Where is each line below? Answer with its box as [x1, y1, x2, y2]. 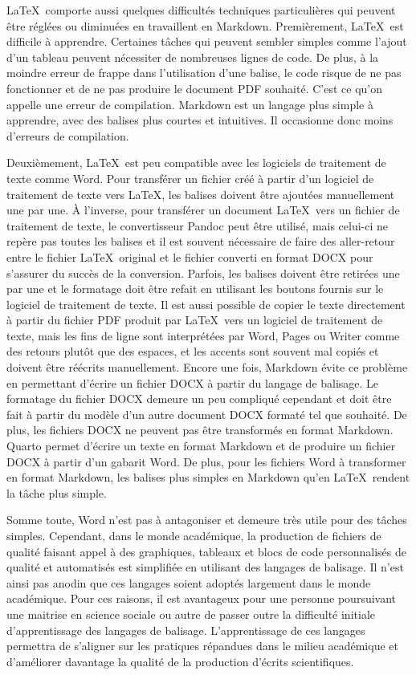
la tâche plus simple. [6, 484, 107, 501]
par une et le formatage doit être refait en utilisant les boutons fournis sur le [6, 280, 384, 297]
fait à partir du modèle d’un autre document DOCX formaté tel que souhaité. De [6, 405, 407, 422]
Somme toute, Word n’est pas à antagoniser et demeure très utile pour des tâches [6, 511, 407, 528]
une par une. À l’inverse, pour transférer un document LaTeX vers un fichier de [6, 201, 400, 218]
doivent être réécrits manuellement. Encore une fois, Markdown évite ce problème [6, 359, 408, 376]
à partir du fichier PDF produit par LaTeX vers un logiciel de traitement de [6, 311, 383, 328]
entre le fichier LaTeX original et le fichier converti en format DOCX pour [6, 248, 373, 265]
